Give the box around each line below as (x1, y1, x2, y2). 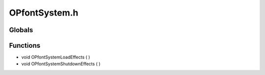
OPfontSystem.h (9, 7, 79, 18)
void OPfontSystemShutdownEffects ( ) (21, 61, 101, 67)
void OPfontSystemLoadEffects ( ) (21, 54, 90, 60)
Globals (9, 26, 33, 34)
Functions (9, 41, 41, 50)
